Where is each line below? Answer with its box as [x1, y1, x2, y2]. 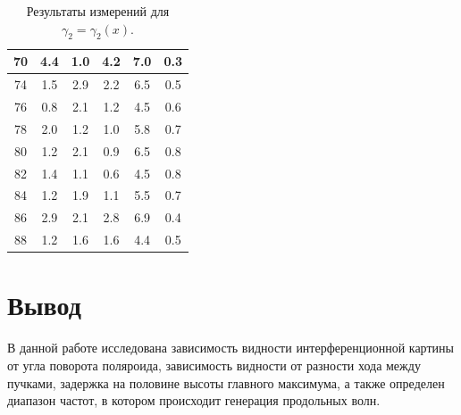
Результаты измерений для [26, 2, 170, 20]
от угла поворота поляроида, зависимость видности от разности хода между [7, 355, 421, 374]
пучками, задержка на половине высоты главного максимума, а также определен [7, 373, 445, 392]
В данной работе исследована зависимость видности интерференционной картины [7, 338, 454, 357]
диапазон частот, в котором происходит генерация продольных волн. [7, 391, 381, 410]
